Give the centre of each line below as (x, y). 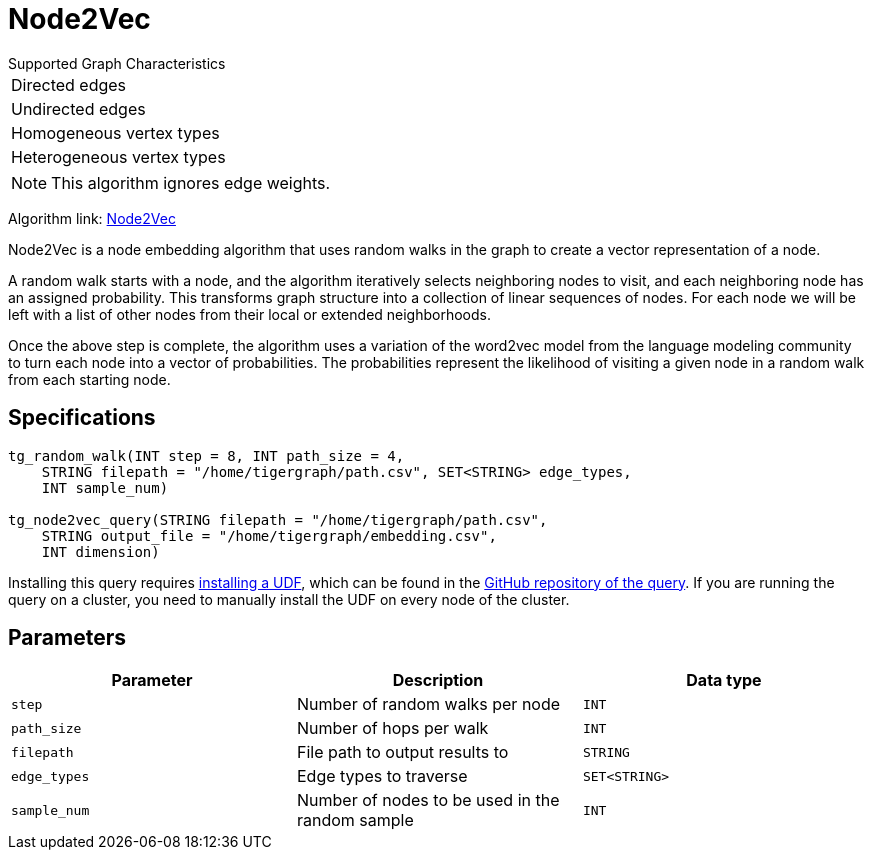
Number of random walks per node (428, 704)
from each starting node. (89, 379)
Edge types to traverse (382, 776)
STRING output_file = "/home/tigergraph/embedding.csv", (269, 535)
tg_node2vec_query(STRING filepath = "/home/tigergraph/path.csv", (278, 519)
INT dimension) (100, 551)
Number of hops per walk (392, 728)
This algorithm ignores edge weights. (191, 182)
